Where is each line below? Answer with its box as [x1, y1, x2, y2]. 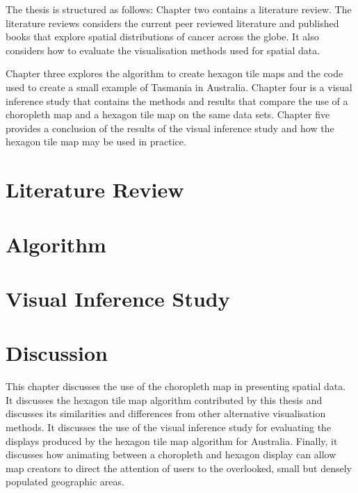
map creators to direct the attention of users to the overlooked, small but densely [6, 460, 352, 475]
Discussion [6, 339, 108, 367]
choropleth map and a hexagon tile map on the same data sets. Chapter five [6, 107, 330, 122]
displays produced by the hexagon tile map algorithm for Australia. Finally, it [6, 433, 338, 448]
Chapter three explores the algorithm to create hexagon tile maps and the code [6, 66, 343, 81]
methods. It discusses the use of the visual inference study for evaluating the [6, 419, 332, 434]
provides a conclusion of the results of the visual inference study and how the [6, 120, 334, 135]
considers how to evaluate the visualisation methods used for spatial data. [6, 42, 320, 57]
